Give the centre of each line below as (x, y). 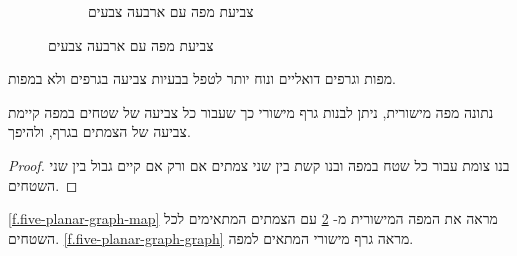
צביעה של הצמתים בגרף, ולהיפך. (99, 131)
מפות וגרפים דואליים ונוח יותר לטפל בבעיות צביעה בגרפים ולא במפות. (202, 78)
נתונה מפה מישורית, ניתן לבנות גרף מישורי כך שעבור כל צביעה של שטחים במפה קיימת (251, 111)
